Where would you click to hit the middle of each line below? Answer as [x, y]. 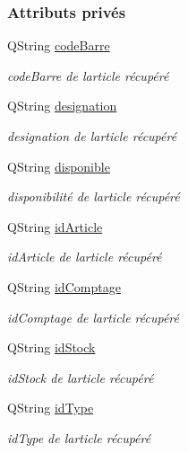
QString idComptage [64, 286]
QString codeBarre [59, 45]
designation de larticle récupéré [92, 136]
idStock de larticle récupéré [81, 377]
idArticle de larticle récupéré [85, 257]
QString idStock [51, 347]
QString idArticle [55, 226]
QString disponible [59, 166]
